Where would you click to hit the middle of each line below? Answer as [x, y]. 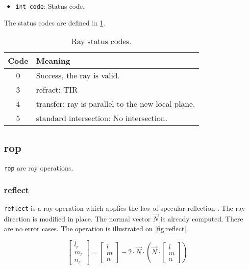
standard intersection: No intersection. [102, 118]
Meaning [53, 61]
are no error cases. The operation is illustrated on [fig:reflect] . [96, 228]
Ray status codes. [101, 41]
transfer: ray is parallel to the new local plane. [115, 104]
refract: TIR [57, 90]
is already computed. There [202, 219]
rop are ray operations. [39, 168]
